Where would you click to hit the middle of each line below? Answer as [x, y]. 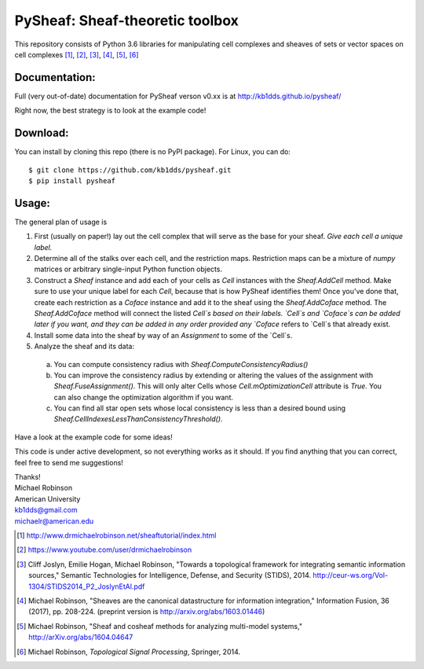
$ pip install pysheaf [72, 180]
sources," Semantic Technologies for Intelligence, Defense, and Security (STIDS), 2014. [170, 575]
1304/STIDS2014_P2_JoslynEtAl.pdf [87, 586]
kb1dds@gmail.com [46, 510]
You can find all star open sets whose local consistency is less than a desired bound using [199, 408]
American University [48, 498]
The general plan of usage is [61, 222]
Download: [42, 133]
